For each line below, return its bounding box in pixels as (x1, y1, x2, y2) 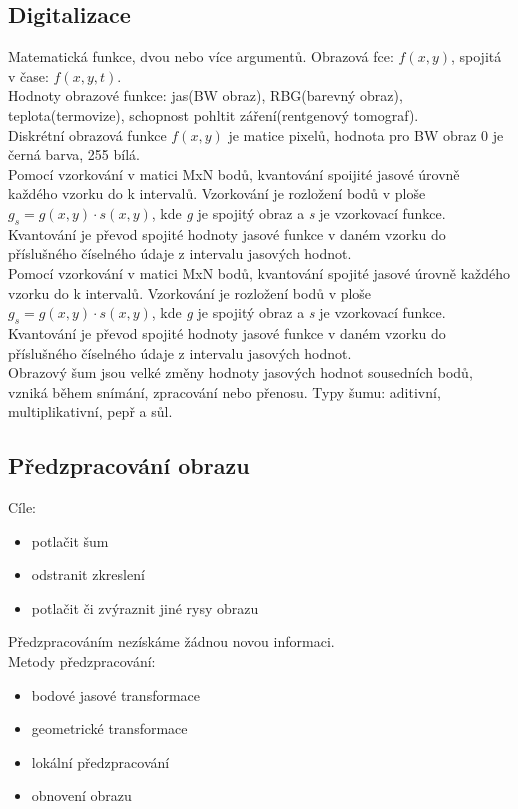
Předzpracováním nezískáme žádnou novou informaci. (8, 631, 335, 652)
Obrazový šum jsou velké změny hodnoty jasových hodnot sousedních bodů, (8, 362, 473, 383)
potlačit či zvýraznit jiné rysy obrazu (31, 597, 259, 618)
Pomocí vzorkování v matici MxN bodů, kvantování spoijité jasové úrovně (8, 163, 460, 184)
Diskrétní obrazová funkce (8, 124, 167, 145)
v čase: (8, 65, 49, 86)
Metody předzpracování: (8, 651, 156, 672)
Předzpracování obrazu (8, 450, 250, 481)
